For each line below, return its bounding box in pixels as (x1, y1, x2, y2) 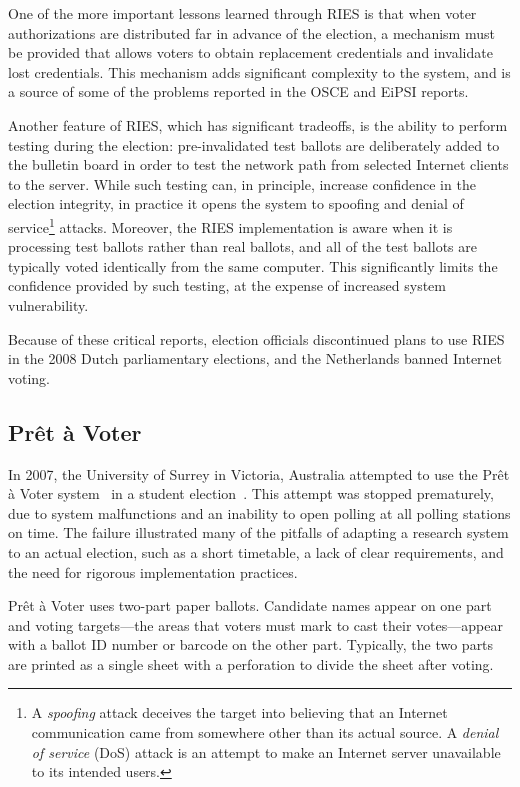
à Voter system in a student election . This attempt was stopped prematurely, (8, 483, 494, 504)
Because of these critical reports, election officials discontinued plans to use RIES (8, 328, 505, 349)
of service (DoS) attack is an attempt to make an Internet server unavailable (31, 741, 501, 762)
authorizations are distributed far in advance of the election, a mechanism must (8, 22, 495, 43)
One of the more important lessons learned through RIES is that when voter (8, 3, 477, 23)
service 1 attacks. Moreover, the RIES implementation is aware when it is (8, 213, 453, 237)
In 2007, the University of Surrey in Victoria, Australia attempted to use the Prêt (8, 463, 510, 484)
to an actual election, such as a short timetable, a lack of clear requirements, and (8, 541, 504, 562)
